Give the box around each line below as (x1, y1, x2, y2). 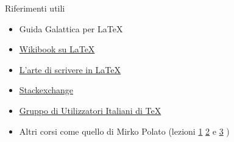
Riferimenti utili (5, 2, 65, 14)
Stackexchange (19, 83, 74, 96)
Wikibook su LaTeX (19, 43, 95, 55)
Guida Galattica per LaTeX (19, 22, 123, 35)
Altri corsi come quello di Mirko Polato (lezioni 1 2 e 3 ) (19, 124, 230, 137)
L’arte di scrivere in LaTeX (19, 63, 121, 76)
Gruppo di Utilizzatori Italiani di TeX (19, 104, 161, 116)
